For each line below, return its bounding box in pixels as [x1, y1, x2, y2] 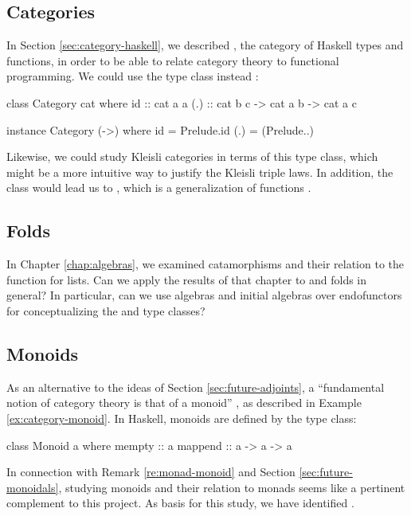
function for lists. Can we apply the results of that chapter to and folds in [6, 271, 367, 287]
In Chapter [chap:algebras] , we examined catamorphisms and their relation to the [6, 256, 405, 272]
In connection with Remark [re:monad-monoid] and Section [6, 463, 296, 480]
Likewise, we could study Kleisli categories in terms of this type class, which [6, 148, 378, 165]
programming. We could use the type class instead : [6, 68, 259, 84]
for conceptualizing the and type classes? [6, 302, 205, 319]
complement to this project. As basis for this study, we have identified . [6, 494, 354, 511]
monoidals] [6, 479, 59, 495]
